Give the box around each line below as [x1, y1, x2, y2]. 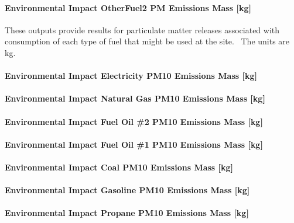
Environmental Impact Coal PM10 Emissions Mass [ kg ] [5, 161, 234, 173]
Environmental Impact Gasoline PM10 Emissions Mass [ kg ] [5, 184, 250, 196]
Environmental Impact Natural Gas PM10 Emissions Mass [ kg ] [5, 92, 265, 104]
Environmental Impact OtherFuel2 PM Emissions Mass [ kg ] [5, 1, 251, 13]
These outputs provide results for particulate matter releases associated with [5, 23, 280, 36]
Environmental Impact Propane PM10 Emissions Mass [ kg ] [5, 207, 249, 219]
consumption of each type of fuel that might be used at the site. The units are [5, 35, 290, 47]
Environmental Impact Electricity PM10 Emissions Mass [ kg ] [5, 69, 257, 82]
